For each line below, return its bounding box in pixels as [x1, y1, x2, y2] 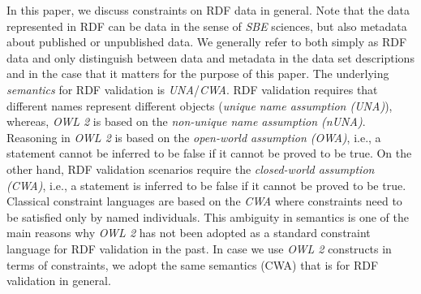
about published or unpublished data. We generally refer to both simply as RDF [6, 33, 407, 50]
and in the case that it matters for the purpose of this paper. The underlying [6, 65, 389, 82]
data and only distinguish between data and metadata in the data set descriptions [6, 49, 415, 66]
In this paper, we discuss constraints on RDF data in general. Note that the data [6, 2, 410, 18]
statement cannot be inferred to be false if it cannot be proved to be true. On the [6, 145, 412, 162]
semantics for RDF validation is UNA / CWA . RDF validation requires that [6, 80, 378, 97]
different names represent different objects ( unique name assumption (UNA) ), [6, 97, 393, 114]
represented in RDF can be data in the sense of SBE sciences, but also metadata [6, 17, 407, 34]
